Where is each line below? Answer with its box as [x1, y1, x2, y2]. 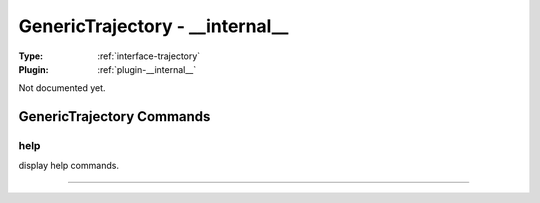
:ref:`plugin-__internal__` [97, 63, 197, 75]
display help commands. [18, 160, 120, 172]
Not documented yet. [18, 82, 106, 94]
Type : [18, 50, 44, 62]
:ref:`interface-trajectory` [97, 50, 201, 62]
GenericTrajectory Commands [18, 108, 211, 125]
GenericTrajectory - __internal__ [18, 15, 289, 37]
